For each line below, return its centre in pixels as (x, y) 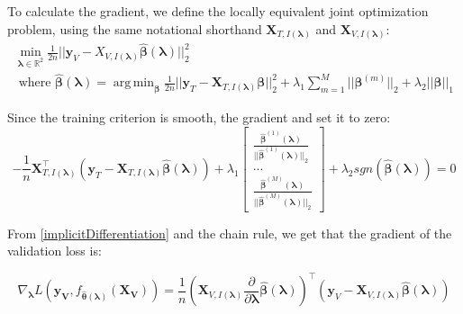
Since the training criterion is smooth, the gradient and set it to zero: (199, 117)
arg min (133, 83)
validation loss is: (54, 251)
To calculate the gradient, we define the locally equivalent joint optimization (218, 11)
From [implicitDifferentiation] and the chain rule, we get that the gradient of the (230, 233)
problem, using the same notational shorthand (135, 28)
